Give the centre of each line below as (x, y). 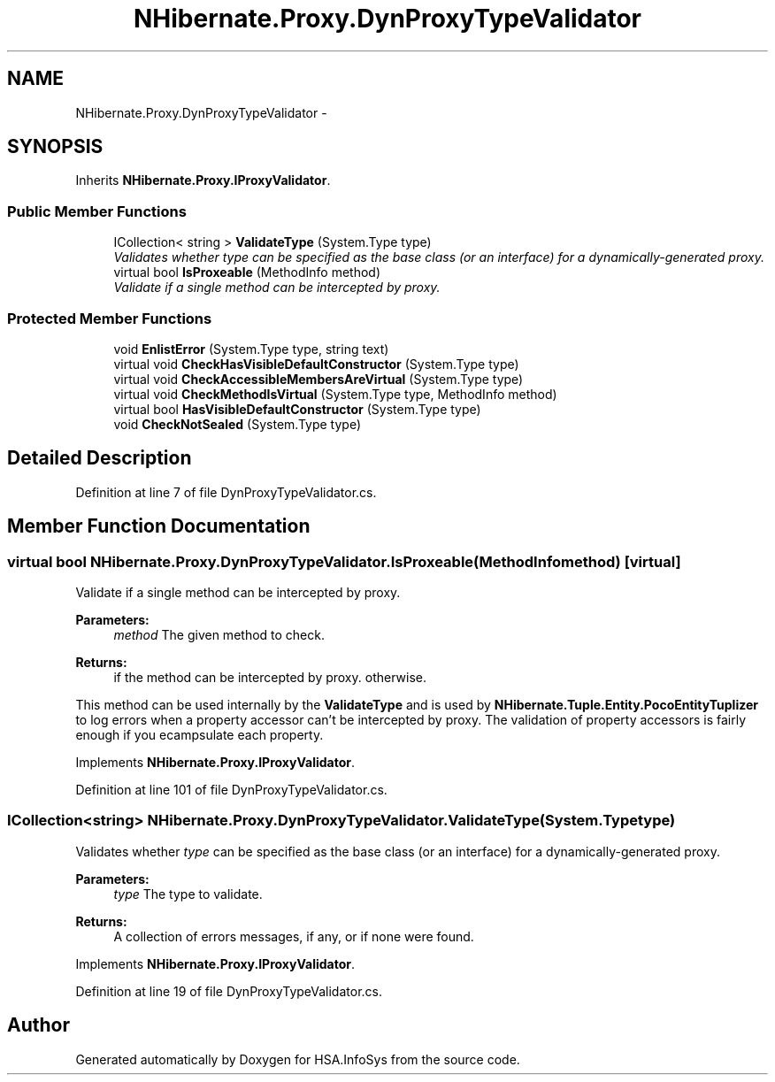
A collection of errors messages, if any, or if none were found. (294, 936)
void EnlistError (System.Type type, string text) (251, 349)
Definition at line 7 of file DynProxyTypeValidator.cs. (226, 492)
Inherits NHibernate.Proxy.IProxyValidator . (203, 180)
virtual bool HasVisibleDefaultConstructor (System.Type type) (297, 409)
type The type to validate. (188, 894)
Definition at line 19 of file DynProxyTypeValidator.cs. (229, 991)
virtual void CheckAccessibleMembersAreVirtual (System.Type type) (318, 379)
